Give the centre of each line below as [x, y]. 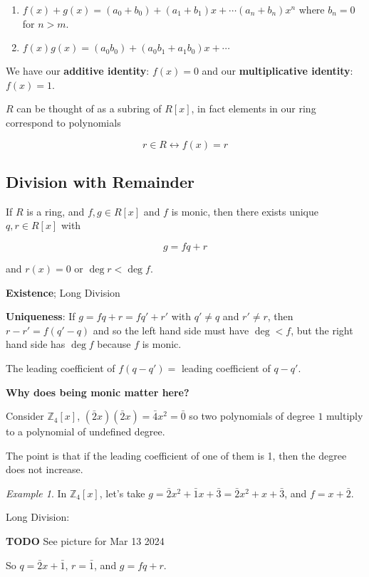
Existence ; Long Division [63, 292]
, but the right [322, 330]
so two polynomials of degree [252, 416]
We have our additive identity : [78, 71]
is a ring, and [56, 211]
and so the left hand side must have [171, 330]
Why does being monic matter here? [98, 392]
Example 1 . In [36, 493]
